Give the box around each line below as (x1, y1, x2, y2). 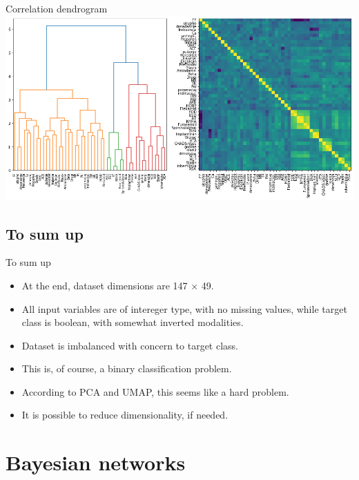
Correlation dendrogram (6, 1, 108, 15)
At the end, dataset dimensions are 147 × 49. (21, 278, 214, 292)
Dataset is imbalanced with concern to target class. (21, 338, 239, 352)
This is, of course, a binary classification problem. (21, 361, 232, 376)
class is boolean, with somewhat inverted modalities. (21, 315, 244, 329)
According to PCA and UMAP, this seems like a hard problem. (21, 384, 289, 399)
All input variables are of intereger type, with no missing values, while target (21, 301, 347, 316)
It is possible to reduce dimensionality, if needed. (21, 407, 229, 422)
